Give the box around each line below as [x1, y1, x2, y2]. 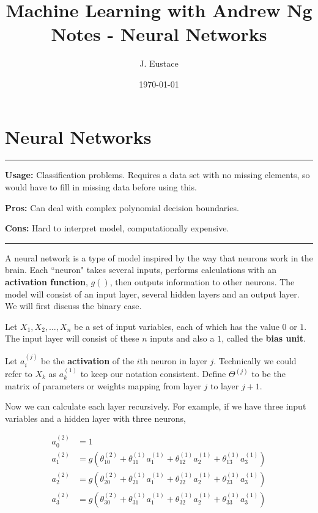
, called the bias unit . [221, 332, 306, 345]
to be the [251, 367, 286, 380]
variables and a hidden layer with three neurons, [5, 411, 186, 424]
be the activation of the [41, 354, 135, 367]
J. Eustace [139, 57, 179, 70]
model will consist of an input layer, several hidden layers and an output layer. [5, 287, 300, 300]
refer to [5, 367, 32, 380]
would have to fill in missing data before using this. [5, 181, 197, 193]
